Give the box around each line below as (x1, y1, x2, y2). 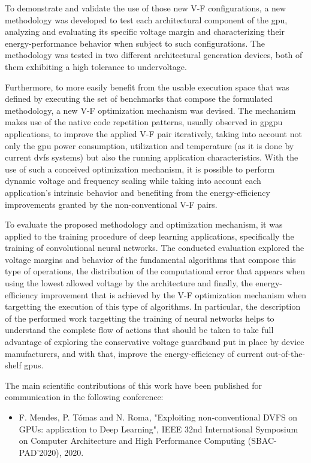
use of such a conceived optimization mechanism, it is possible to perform (5, 162, 275, 175)
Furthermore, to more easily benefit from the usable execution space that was (5, 80, 289, 93)
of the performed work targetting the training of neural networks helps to (5, 311, 274, 324)
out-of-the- (266, 347, 306, 359)
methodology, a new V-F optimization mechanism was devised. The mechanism (5, 104, 296, 116)
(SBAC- (247, 434, 277, 447)
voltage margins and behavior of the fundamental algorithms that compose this (5, 253, 296, 265)
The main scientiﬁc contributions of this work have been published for (5, 379, 262, 391)
